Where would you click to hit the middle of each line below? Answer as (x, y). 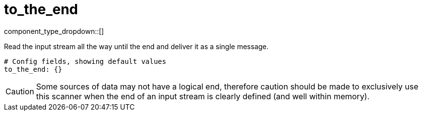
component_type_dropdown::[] (54, 31)
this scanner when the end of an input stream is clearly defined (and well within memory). (203, 96)
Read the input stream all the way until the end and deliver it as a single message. (136, 46)
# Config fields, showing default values (85, 61)
